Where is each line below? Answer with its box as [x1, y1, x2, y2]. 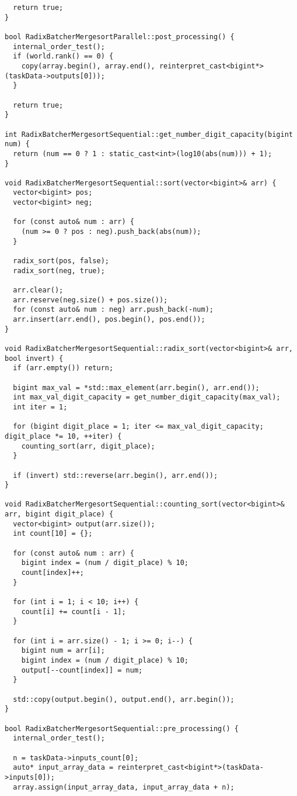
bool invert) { [5, 354, 64, 363]
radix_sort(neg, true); [13, 266, 105, 275]
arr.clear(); [13, 286, 64, 295]
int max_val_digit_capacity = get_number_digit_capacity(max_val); [13, 393, 281, 402]
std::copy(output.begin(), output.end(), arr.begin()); [13, 695, 235, 704]
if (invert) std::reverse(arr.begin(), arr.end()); [13, 471, 218, 480]
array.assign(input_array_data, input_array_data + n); [13, 783, 235, 791]
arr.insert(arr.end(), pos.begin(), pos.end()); [13, 315, 205, 323]
